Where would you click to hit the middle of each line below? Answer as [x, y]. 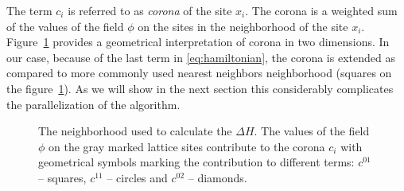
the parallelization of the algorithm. [93, 104]
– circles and [137, 177]
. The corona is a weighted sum [321, 10]
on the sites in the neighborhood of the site [243, 26]
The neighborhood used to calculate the [135, 131]
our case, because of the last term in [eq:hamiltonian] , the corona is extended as [201, 57]
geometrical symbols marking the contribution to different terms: [196, 162]
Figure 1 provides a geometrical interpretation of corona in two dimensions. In [198, 42]
